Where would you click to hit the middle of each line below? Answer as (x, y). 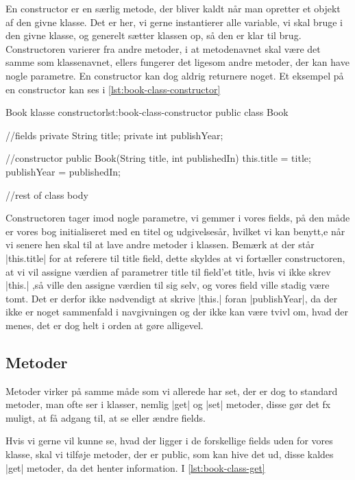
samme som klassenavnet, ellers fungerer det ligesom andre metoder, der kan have (177, 62)
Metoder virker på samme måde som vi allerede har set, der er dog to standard (172, 391)
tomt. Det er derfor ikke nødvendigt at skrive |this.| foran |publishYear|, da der (172, 298)
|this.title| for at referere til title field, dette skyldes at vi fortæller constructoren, (175, 257)
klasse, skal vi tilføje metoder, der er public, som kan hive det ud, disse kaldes (170, 454)
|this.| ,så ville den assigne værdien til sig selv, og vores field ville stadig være (168, 285)
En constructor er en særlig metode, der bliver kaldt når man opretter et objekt (173, 8)
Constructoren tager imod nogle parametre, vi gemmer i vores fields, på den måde (178, 218)
